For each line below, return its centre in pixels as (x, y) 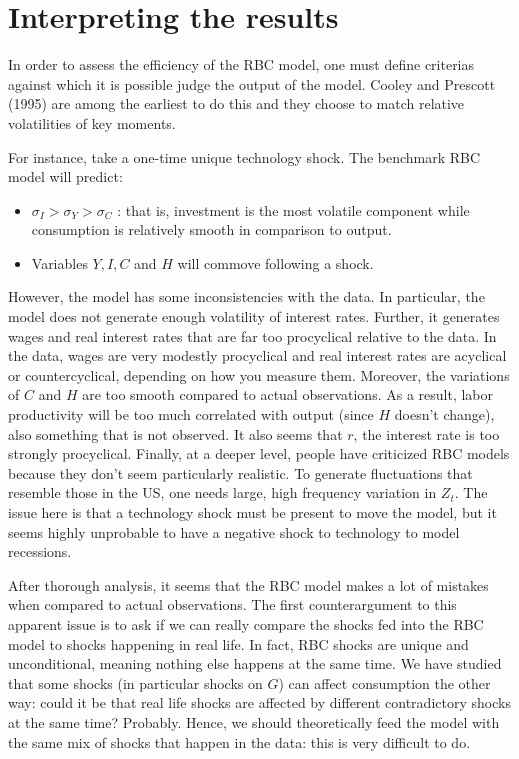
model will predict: (65, 176)
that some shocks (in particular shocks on (135, 682)
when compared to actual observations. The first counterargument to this (232, 604)
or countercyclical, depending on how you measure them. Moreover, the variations (259, 374)
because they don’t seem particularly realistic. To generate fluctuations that (240, 472)
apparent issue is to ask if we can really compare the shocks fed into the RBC (246, 623)
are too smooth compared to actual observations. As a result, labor (288, 394)
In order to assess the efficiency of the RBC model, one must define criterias (241, 64)
